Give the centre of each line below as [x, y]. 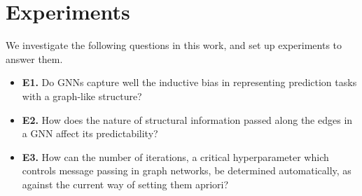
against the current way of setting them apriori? [125, 184]
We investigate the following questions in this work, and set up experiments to [174, 45]
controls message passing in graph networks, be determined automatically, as [187, 170]
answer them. [34, 58]
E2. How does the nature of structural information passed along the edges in [187, 119]
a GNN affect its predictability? [90, 133]
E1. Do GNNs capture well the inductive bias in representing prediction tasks [189, 82]
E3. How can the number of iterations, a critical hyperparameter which [175, 156]
